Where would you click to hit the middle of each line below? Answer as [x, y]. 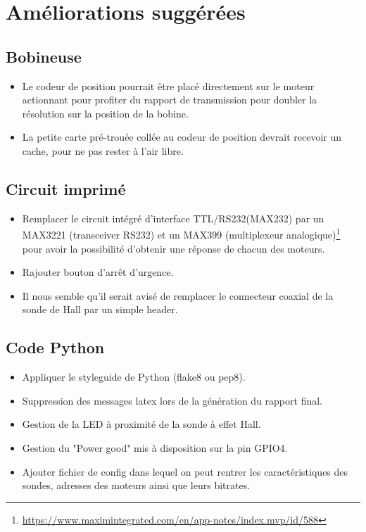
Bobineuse [44, 56]
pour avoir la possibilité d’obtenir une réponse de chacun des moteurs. [173, 248]
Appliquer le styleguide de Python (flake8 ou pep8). [134, 377]
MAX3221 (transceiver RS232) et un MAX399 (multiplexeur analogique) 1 [181, 233]
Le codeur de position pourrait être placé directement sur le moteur [168, 85]
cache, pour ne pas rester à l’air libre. [103, 150]
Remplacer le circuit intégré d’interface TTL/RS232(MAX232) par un [173, 218]
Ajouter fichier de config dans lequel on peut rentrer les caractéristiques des [185, 471]
